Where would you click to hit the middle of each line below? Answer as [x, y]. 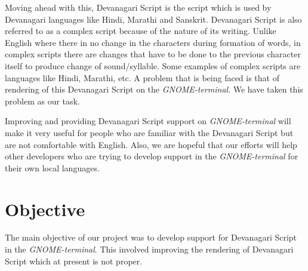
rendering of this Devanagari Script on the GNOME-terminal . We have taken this [154, 89]
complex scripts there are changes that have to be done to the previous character [153, 54]
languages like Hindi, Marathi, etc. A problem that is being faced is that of [142, 77]
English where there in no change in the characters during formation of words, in [153, 42]
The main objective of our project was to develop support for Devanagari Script [151, 237]
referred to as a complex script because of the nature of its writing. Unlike [141, 31]
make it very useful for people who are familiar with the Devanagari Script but [149, 132]
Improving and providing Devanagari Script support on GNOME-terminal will [148, 121]
